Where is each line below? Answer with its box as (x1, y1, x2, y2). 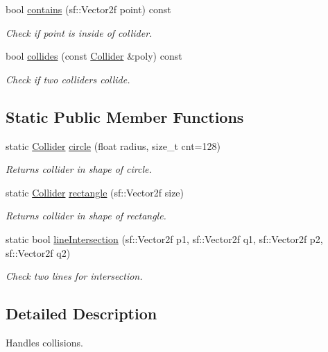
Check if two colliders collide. (6, 72, 130, 86)
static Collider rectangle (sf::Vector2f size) (6, 185, 184, 199)
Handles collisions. (6, 335, 83, 349)
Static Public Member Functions (6, 106, 244, 127)
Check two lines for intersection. (6, 269, 143, 283)
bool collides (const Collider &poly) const (6, 49, 182, 63)
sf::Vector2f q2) (6, 245, 71, 260)
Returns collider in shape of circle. (6, 162, 152, 176)
